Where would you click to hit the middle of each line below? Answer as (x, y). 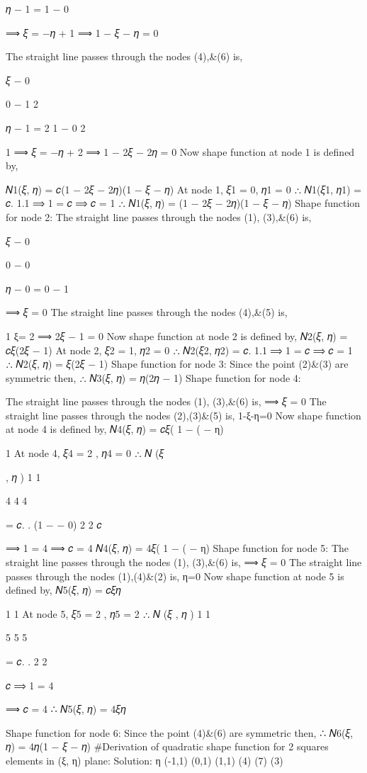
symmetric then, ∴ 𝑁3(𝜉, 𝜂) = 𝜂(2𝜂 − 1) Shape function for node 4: (153, 377)
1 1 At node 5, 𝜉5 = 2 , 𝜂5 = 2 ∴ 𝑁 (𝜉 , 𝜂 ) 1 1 (108, 613)
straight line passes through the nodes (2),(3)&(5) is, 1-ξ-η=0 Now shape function (183, 415)
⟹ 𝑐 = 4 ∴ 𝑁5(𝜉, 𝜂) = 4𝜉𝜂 (66, 709)
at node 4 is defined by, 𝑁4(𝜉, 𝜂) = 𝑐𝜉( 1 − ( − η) (115, 429)
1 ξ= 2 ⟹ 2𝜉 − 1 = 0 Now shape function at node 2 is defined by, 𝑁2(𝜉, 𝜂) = (177, 335)
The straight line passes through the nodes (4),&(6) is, (124, 56)
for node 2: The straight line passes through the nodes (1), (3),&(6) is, (159, 216)
